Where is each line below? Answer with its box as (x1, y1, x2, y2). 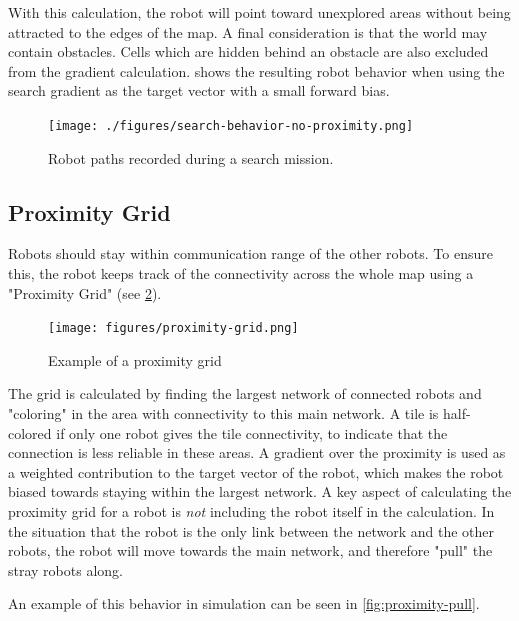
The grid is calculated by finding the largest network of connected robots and (8, 383, 482, 404)
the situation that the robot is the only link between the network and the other (8, 520, 495, 541)
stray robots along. (8, 559, 123, 580)
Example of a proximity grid (48, 349, 222, 370)
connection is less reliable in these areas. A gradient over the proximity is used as (8, 442, 506, 463)
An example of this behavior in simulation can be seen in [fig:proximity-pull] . (8, 593, 480, 614)
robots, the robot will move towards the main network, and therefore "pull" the (8, 540, 493, 561)
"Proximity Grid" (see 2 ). (8, 282, 162, 303)
